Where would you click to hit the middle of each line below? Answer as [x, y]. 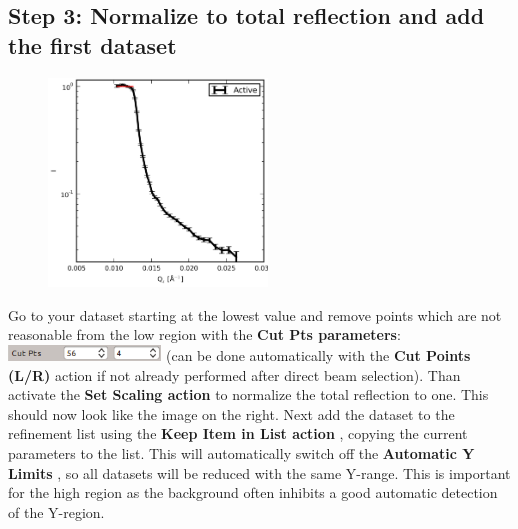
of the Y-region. [56, 511]
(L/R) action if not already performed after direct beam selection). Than [234, 374]
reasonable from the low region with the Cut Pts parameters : [204, 334]
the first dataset [92, 44]
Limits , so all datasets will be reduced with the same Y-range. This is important [259, 472]
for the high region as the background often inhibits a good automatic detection [253, 492]
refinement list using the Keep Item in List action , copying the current [238, 433]
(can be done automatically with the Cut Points [318, 355]
